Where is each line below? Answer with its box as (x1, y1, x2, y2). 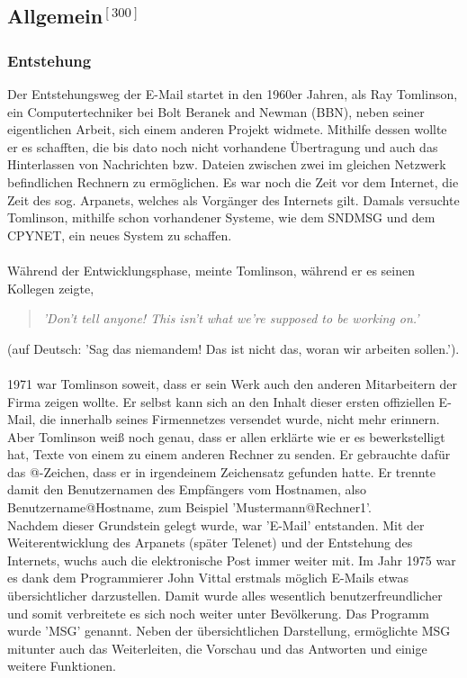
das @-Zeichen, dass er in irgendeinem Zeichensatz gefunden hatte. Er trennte (7, 462, 436, 481)
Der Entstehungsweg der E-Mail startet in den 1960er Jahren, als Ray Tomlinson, (7, 85, 458, 103)
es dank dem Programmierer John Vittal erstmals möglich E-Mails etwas (7, 568, 409, 587)
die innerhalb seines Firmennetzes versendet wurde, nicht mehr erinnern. (40, 410, 440, 429)
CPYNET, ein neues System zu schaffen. (7, 225, 232, 244)
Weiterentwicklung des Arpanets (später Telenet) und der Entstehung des (7, 533, 413, 552)
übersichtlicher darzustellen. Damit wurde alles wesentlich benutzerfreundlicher (7, 586, 443, 605)
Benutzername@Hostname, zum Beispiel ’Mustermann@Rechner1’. (7, 498, 372, 517)
